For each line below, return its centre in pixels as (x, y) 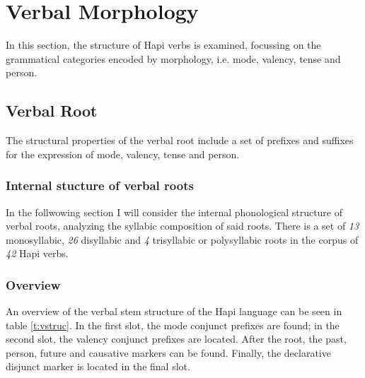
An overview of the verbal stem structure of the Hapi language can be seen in (174, 311)
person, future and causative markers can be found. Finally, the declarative (168, 352)
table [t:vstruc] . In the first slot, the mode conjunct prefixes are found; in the (173, 325)
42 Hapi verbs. (37, 253)
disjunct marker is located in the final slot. (98, 366)
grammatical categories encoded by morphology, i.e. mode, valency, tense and (173, 58)
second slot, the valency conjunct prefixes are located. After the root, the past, (176, 339)
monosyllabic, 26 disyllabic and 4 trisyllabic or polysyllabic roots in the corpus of (182, 239)
